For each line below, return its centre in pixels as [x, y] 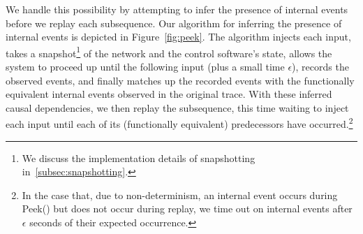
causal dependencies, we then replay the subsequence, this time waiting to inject [177, 107]
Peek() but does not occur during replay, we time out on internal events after [187, 209]
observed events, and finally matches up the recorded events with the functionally [180, 80]
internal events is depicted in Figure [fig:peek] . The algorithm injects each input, [178, 37]
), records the [320, 67]
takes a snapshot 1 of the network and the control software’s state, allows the [169, 52]
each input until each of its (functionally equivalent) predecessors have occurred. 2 [179, 123]
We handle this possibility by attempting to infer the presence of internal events [177, 9]
